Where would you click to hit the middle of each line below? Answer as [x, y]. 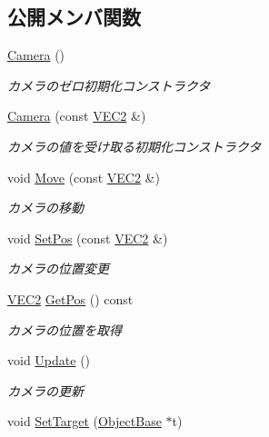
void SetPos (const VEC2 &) [88, 238]
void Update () [49, 360]
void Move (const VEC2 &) [84, 177]
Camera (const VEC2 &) [77, 116]
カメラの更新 [45, 390]
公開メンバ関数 [74, 17]
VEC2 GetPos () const [70, 298]
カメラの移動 [45, 208]
